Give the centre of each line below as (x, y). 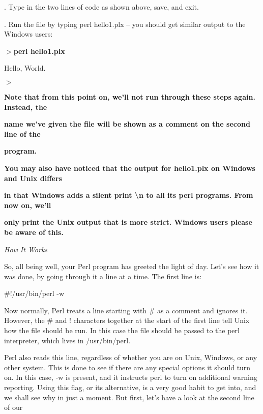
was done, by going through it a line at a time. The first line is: (103, 276)
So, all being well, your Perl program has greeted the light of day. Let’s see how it (132, 266)
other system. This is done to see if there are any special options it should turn (127, 367)
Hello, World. (25, 68)
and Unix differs (33, 178)
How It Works (26, 249)
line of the (22, 134)
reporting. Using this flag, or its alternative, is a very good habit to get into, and (130, 387)
